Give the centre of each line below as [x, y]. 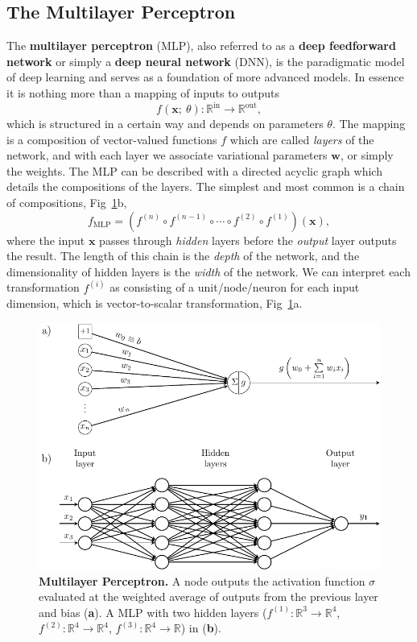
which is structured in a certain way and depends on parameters [165, 124]
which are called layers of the [302, 139]
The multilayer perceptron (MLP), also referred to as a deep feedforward [201, 46]
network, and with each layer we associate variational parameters [167, 155]
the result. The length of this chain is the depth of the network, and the [183, 256]
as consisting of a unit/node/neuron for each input [235, 287]
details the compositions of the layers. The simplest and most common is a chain [206, 186]
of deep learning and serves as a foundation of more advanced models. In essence [205, 77]
